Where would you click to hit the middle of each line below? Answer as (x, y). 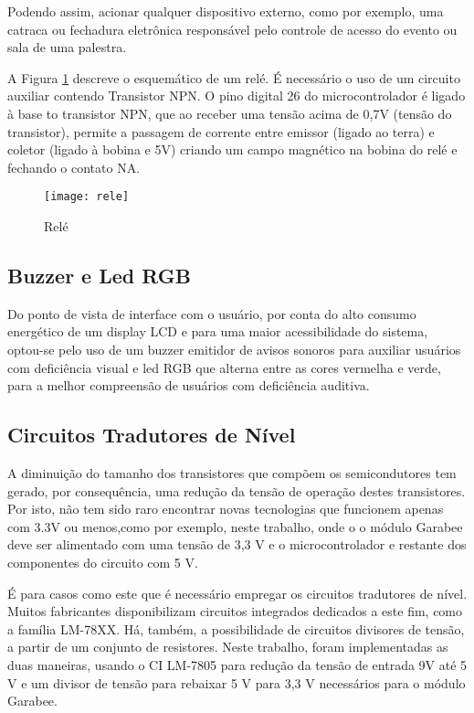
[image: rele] (87, 197)
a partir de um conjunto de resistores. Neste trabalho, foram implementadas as (228, 647)
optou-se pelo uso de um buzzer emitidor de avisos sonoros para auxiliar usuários (234, 349)
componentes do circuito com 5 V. (103, 562)
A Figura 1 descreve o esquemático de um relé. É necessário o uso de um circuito (234, 77)
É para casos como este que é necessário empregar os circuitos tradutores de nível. (237, 593)
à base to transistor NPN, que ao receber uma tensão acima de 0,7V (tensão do (230, 113)
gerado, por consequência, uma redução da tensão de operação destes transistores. (237, 490)
